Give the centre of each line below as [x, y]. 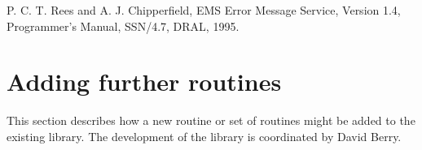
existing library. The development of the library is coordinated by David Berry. [204, 136]
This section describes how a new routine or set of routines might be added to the [211, 120]
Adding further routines [144, 81]
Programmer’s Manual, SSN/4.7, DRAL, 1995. [123, 26]
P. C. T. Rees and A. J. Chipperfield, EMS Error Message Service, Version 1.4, [204, 10]
